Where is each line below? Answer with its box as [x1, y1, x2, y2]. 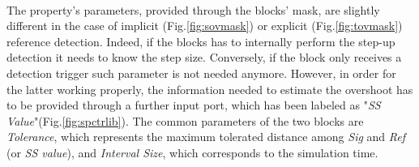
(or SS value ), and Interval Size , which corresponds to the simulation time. [6, 143, 378, 161]
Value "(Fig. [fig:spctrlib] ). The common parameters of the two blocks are [6, 112, 364, 129]
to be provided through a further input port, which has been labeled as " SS [6, 96, 381, 113]
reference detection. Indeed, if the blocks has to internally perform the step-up [6, 32, 395, 49]
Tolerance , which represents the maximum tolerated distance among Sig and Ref [6, 128, 406, 145]
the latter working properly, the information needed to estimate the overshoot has [6, 80, 413, 97]
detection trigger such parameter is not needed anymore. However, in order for [6, 64, 396, 81]
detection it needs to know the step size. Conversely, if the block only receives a [6, 49, 402, 66]
